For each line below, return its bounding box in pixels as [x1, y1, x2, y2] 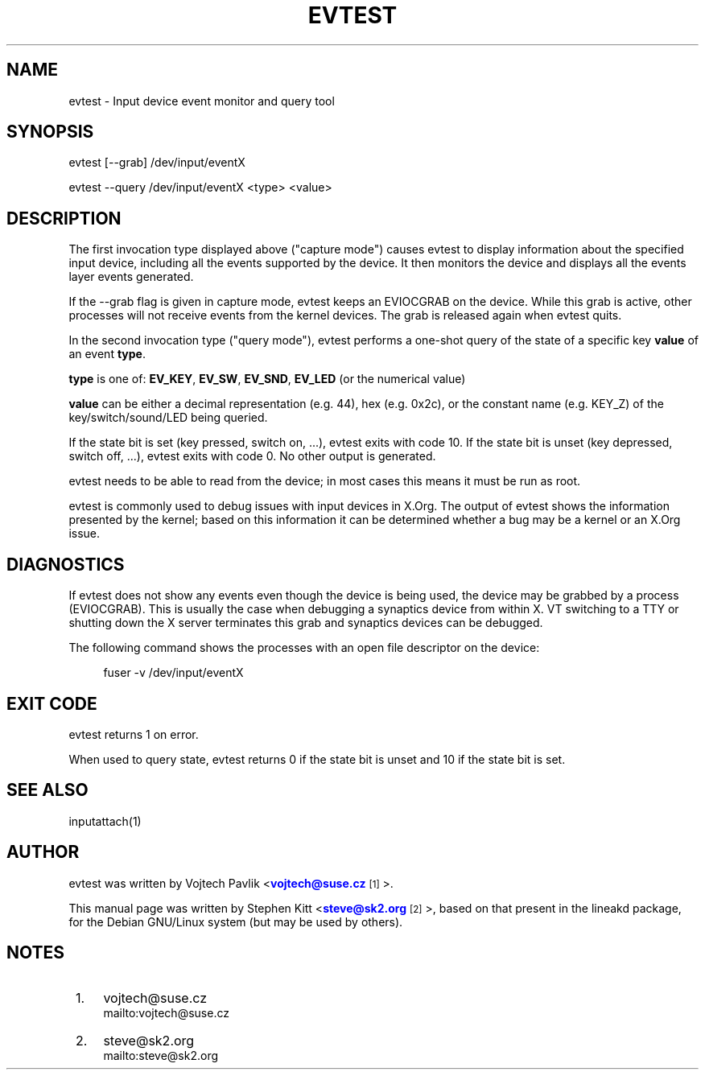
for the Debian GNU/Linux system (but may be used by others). [68, 914, 403, 929]
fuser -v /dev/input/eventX [103, 666, 244, 680]
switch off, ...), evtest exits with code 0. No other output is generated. [68, 449, 436, 464]
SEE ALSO [6, 780, 89, 801]
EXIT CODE [6, 693, 97, 714]
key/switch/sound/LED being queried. [68, 410, 268, 425]
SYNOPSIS [6, 122, 94, 142]
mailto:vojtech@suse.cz [103, 1005, 229, 1020]
